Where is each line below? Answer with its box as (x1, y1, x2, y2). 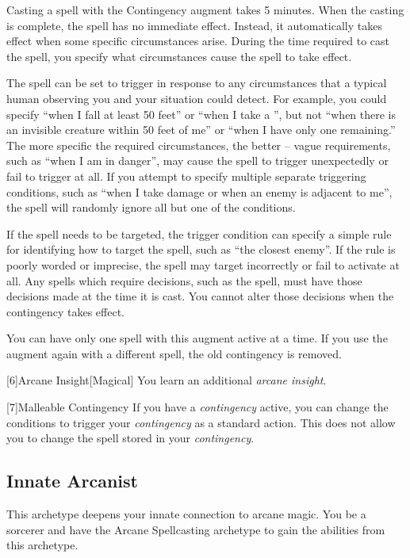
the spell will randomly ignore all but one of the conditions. (6, 199, 296, 216)
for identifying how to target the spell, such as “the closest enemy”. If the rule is (6, 241, 396, 258)
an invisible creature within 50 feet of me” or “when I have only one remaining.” (6, 121, 396, 138)
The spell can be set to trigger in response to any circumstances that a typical (6, 75, 387, 91)
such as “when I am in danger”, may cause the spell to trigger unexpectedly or (6, 152, 389, 169)
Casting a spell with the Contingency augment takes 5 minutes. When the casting (6, 2, 404, 17)
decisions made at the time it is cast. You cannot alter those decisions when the (6, 288, 394, 304)
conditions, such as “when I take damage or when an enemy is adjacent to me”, (6, 183, 393, 200)
